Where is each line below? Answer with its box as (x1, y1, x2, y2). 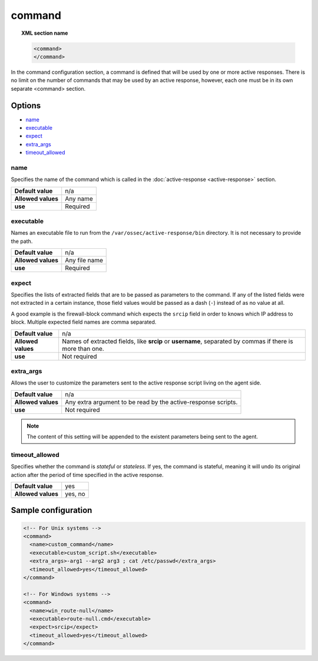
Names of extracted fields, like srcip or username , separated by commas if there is (62, 337, 294, 345)
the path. (11, 238, 33, 245)
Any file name (65, 256, 103, 265)
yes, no (65, 489, 85, 498)
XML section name (21, 29, 68, 37)
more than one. (62, 344, 104, 353)
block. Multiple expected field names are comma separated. (11, 318, 157, 325)
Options (11, 100, 41, 110)
